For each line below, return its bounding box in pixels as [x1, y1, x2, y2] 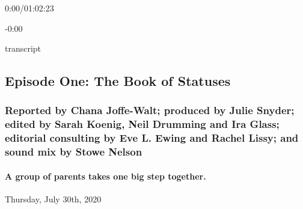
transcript [5, 42, 41, 55]
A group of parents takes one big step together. [5, 169, 206, 182]
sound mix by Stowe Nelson [5, 144, 142, 159]
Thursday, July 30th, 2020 [5, 192, 102, 205]
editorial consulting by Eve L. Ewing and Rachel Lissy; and [5, 130, 299, 145]
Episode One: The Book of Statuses [5, 71, 231, 90]
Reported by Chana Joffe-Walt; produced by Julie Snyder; [5, 103, 295, 118]
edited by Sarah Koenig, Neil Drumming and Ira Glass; [5, 117, 280, 132]
